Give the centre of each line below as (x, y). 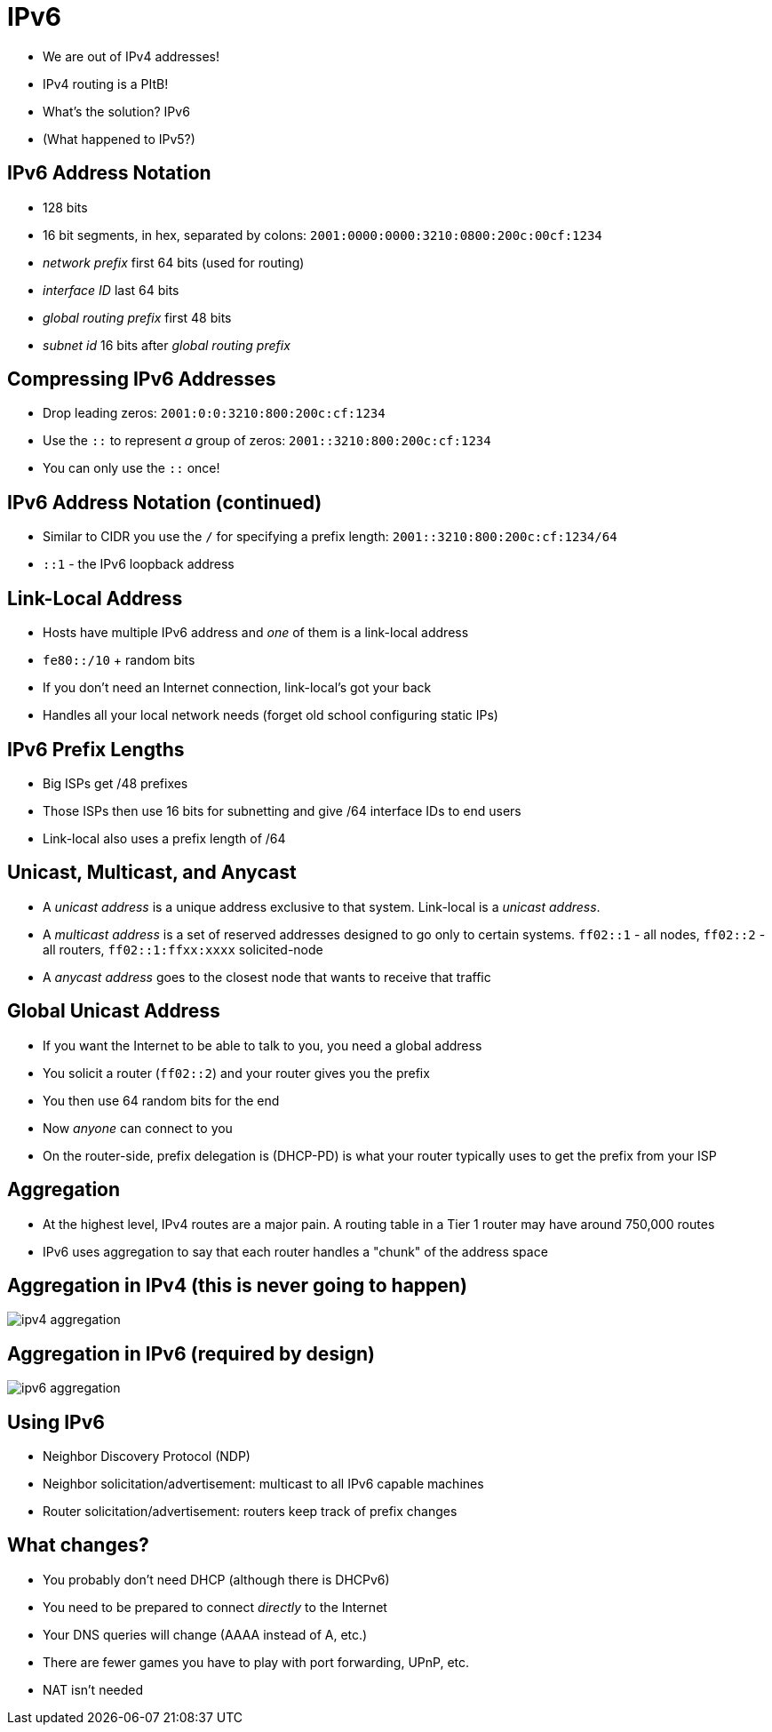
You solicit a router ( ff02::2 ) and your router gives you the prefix (236, 1073)
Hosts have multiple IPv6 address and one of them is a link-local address (256, 633)
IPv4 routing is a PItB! (106, 84)
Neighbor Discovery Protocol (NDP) (147, 1457)
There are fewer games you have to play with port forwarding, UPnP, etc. (256, 1662)
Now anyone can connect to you (138, 1128)
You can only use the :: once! (131, 468)
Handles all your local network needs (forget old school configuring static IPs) (271, 715)
